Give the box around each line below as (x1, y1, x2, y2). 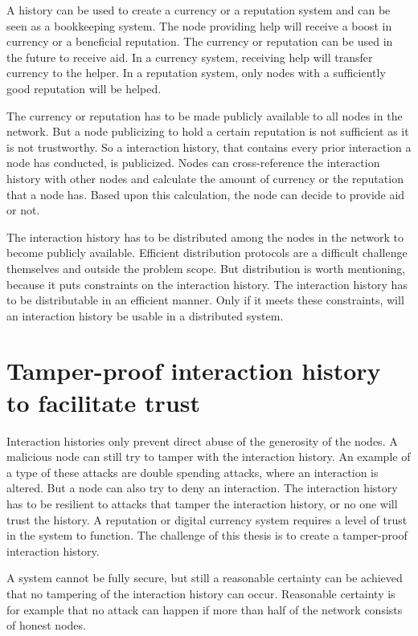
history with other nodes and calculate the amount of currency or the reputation (6, 169, 404, 186)
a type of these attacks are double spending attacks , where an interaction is (6, 463, 379, 480)
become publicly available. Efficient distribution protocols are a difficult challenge (6, 244, 408, 261)
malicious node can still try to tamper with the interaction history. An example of (6, 448, 411, 465)
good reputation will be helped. (6, 79, 162, 96)
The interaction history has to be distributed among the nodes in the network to (6, 228, 404, 245)
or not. (6, 202, 40, 218)
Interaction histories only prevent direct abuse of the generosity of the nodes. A (6, 432, 398, 449)
